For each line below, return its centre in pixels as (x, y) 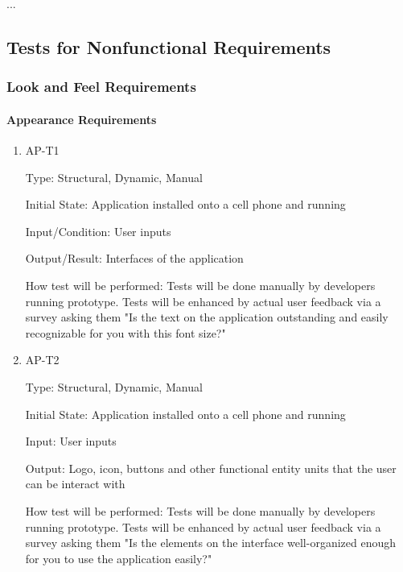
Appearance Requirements (82, 119)
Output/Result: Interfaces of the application (134, 258)
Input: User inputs (71, 441)
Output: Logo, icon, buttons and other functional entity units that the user (211, 468)
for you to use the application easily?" (119, 558)
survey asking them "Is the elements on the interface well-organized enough (211, 543)
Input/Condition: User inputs (98, 231)
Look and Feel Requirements (101, 87)
